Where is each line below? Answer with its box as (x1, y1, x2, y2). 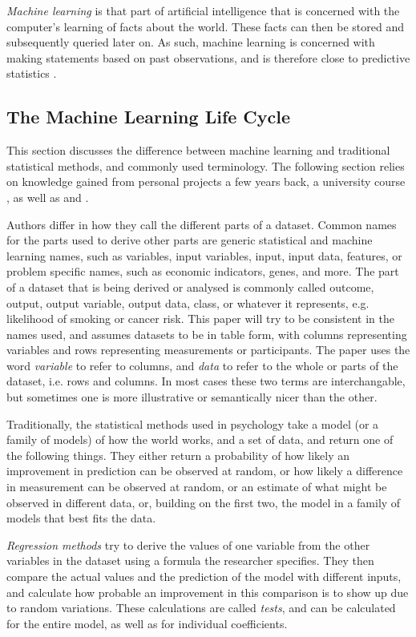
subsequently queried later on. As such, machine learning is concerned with (6, 34, 375, 50)
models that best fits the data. (6, 510, 156, 526)
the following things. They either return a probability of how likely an (6, 446, 350, 463)
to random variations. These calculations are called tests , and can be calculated (6, 599, 396, 616)
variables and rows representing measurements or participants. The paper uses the (6, 341, 410, 358)
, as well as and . (6, 188, 89, 205)
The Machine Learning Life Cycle (6, 104, 291, 129)
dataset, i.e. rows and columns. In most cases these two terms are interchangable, (6, 373, 406, 389)
